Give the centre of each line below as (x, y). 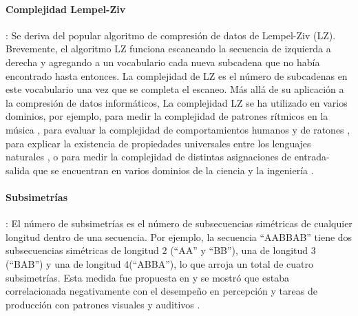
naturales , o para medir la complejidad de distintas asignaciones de (149, 157)
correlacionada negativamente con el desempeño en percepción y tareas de (161, 291)
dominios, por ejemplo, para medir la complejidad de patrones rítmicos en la (167, 116)
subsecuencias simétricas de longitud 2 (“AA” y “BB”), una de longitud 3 (161, 250)
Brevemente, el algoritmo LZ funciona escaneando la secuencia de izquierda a (168, 49)
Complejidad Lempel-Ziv (66, 9)
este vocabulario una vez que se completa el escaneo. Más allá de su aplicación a (175, 89)
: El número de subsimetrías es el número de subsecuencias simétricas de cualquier (179, 223)
